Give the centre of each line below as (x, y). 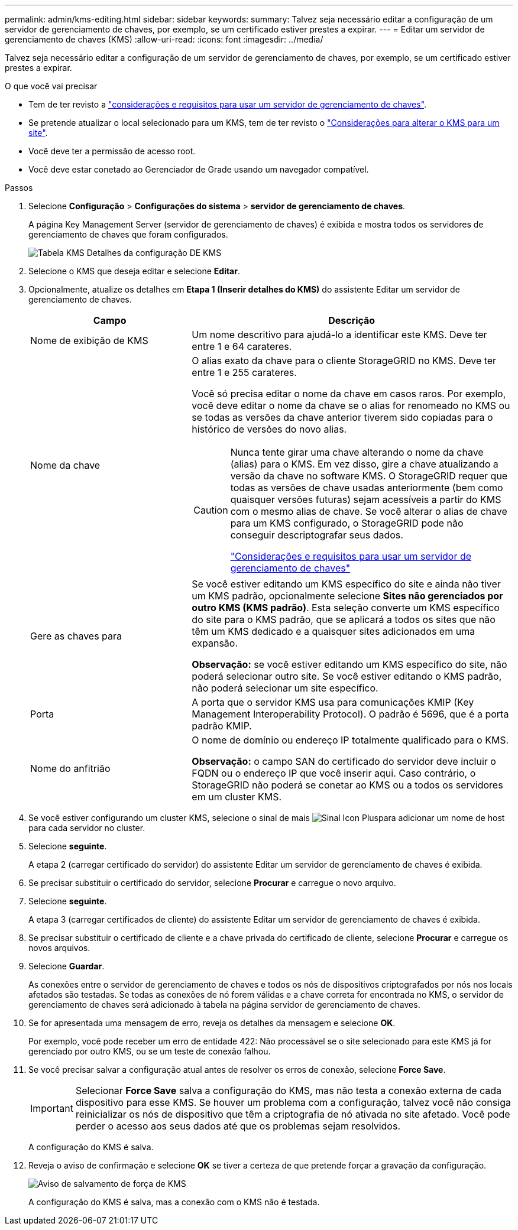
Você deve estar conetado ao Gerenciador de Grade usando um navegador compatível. (199, 169)
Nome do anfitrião (70, 768)
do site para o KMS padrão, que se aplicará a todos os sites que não (344, 619)
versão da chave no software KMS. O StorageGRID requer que (369, 476)
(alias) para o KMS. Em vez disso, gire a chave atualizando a (364, 464)
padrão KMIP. (222, 726)
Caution (211, 510)
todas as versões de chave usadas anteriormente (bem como (367, 488)
